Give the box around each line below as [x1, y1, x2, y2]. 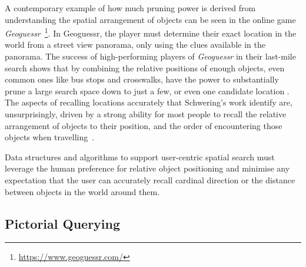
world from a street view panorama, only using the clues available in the [5, 38, 265, 51]
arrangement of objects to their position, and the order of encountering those [5, 119, 282, 131]
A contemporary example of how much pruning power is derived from [5, 2, 256, 14]
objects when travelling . [5, 131, 95, 143]
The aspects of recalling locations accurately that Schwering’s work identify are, [5, 96, 292, 108]
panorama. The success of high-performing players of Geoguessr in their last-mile [5, 50, 296, 62]
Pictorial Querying [5, 214, 121, 232]
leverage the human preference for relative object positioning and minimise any [5, 162, 290, 174]
